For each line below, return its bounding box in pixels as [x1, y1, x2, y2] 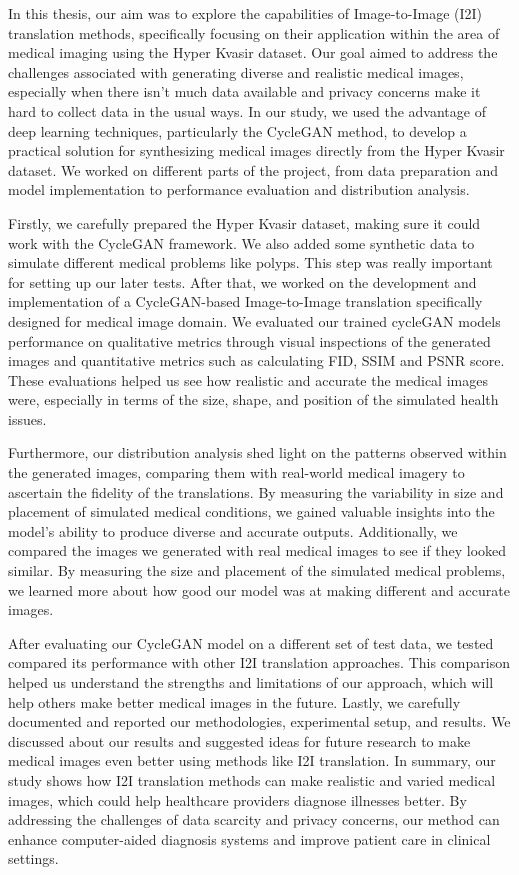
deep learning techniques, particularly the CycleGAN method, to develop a [8, 120, 467, 141]
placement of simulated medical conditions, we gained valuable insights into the [8, 501, 495, 522]
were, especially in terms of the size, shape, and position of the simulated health [8, 389, 499, 410]
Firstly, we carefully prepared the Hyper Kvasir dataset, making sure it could [8, 212, 481, 233]
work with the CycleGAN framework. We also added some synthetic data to [8, 232, 475, 253]
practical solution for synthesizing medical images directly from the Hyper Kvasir [8, 140, 505, 161]
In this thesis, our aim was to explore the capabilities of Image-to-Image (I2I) [8, 3, 483, 23]
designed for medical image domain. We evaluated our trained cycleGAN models [8, 310, 501, 331]
